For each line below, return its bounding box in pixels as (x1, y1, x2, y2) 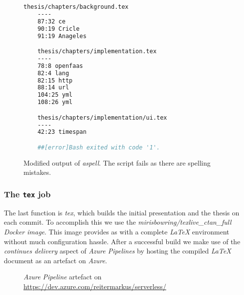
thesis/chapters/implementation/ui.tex (37, 114, 167, 121)
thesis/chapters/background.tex (23, 3, 129, 10)
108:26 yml (37, 99, 73, 106)
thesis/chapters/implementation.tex (37, 48, 157, 55)
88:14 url (37, 84, 69, 91)
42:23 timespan (37, 128, 87, 136)
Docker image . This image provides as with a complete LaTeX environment (4, 227, 229, 236)
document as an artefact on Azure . (4, 255, 107, 265)
